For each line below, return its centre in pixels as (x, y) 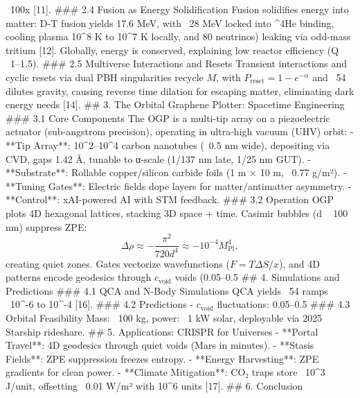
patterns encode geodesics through (79, 277)
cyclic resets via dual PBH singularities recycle (105, 77)
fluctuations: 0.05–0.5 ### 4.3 (283, 304)
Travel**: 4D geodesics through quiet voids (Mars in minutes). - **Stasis (160, 345)
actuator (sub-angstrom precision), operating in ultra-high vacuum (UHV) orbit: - (180, 131)
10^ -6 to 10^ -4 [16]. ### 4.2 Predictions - (101, 304)
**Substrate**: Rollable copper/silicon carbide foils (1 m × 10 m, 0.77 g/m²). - (176, 172)
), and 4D (299, 263)
